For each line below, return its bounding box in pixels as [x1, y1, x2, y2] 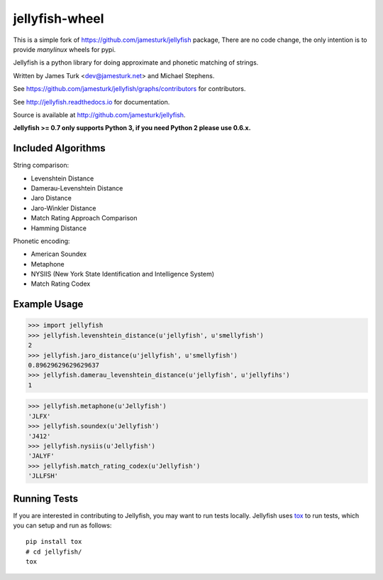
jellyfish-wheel [13, 11, 104, 26]
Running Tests [13, 493, 78, 505]
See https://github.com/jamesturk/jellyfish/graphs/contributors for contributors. [13, 85, 246, 93]
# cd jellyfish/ [26, 547, 82, 556]
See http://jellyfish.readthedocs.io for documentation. [13, 97, 170, 106]
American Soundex [30, 249, 87, 259]
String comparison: [13, 161, 70, 170]
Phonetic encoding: [13, 237, 70, 245]
